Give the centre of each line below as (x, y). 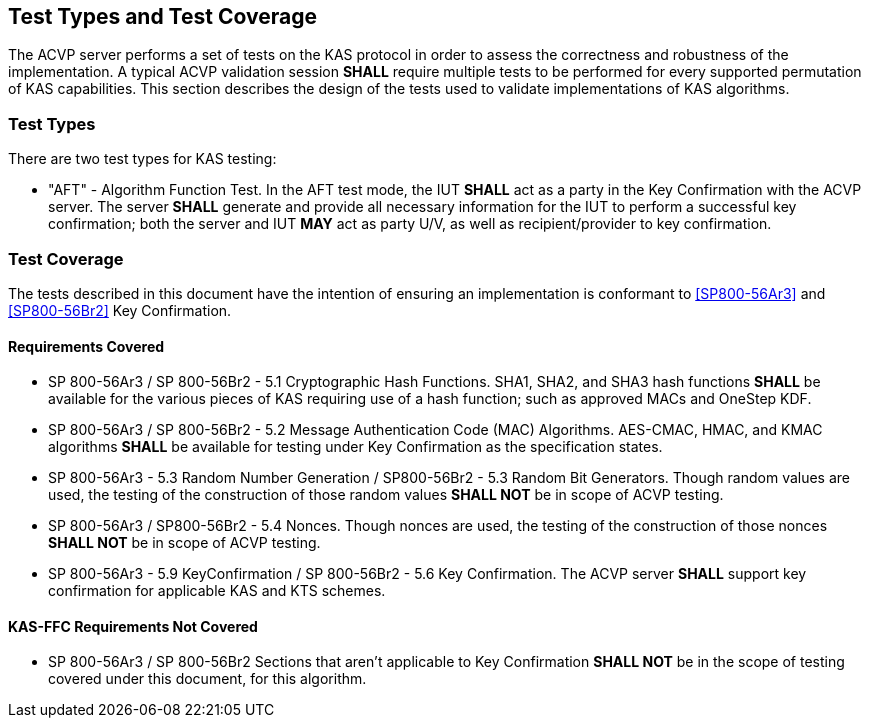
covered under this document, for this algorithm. (207, 679)
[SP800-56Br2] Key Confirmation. (120, 310)
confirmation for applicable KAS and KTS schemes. (217, 591)
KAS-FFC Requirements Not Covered (133, 626)
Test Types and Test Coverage (162, 16)
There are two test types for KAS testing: (142, 159)
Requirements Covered (86, 346)
